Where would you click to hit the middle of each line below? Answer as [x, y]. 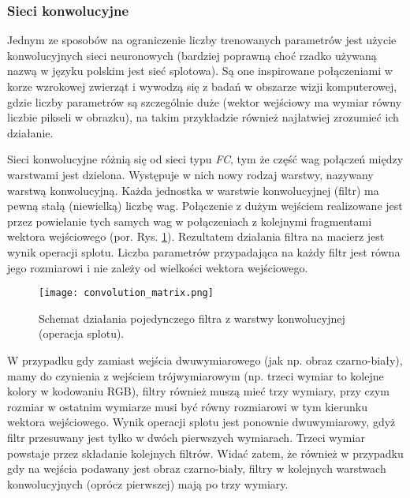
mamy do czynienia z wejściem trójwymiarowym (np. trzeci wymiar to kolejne [196, 375]
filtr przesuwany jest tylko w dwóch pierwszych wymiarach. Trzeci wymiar [186, 437]
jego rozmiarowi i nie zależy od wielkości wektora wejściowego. [158, 267]
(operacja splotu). [82, 333]
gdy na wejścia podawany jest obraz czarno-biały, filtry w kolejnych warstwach [197, 468]
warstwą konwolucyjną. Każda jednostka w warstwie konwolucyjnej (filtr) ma [193, 190]
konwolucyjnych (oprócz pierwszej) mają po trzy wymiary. [148, 483]
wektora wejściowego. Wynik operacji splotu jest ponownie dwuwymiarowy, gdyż [201, 422]
